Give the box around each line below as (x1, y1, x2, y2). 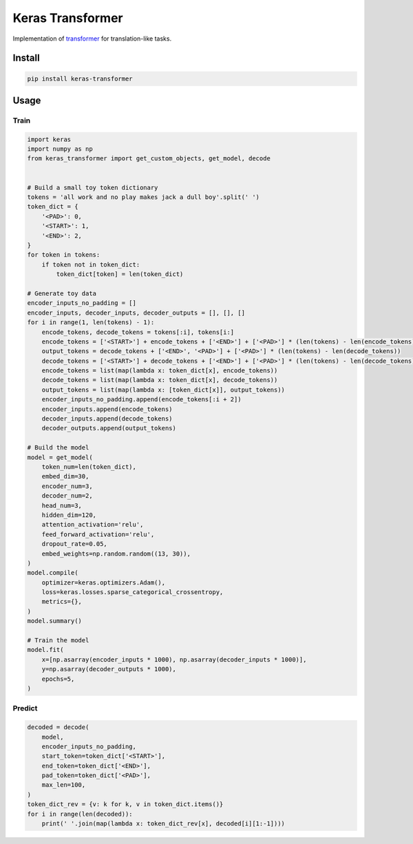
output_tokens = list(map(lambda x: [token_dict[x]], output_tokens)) (41, 386, 286, 394)
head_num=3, (41, 501, 83, 509)
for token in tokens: (27, 251, 100, 259)
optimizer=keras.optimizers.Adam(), (41, 578, 165, 587)
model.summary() (27, 617, 83, 625)
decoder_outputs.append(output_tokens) (41, 424, 177, 432)
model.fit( (27, 646, 64, 654)
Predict (12, 704, 38, 713)
